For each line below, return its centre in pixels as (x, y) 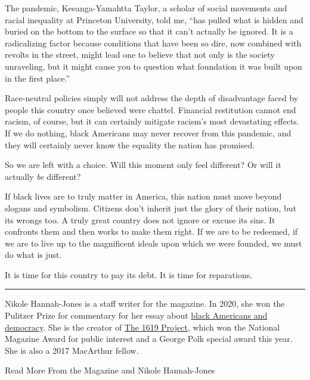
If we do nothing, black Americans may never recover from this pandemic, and (148, 133)
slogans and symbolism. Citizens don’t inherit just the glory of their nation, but (151, 208)
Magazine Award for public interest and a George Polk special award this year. (149, 339)
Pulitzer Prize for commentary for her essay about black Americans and (136, 315)
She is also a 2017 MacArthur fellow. (72, 350)
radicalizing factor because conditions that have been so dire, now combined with (153, 43)
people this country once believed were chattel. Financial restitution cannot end (151, 109)
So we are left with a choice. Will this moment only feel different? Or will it (143, 165)
